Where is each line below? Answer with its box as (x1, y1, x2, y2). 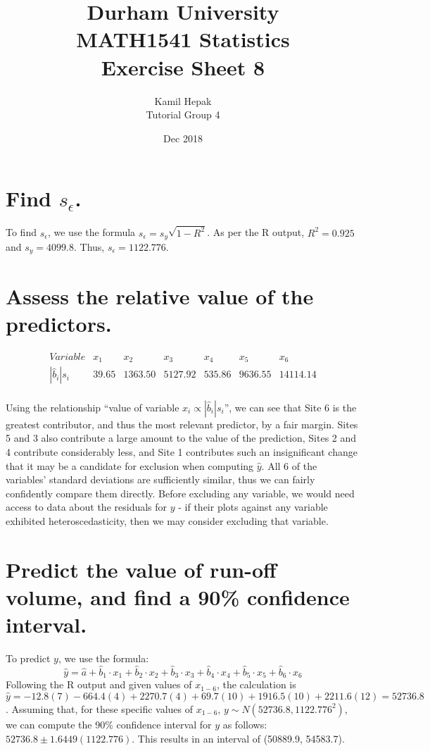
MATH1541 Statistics (76, 25, 290, 54)
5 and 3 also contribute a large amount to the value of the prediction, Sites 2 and (6, 430, 357, 445)
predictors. (6, 309, 112, 337)
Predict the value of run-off (6, 554, 277, 583)
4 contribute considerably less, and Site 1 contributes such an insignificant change (6, 445, 358, 459)
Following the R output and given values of (6, 677, 192, 692)
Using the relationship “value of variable (6, 399, 179, 414)
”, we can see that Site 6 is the (224, 399, 357, 414)
